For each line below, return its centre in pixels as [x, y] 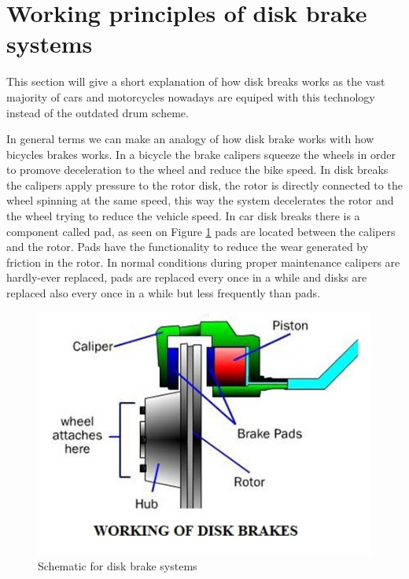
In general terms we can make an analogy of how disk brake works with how [190, 139]
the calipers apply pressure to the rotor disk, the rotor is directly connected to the [204, 184]
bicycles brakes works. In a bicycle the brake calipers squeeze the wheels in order [201, 154]
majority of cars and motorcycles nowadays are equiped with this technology [191, 96]
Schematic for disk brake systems [118, 566]
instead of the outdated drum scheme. [98, 112]
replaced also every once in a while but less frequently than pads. [164, 293]
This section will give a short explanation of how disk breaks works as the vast [196, 81]
